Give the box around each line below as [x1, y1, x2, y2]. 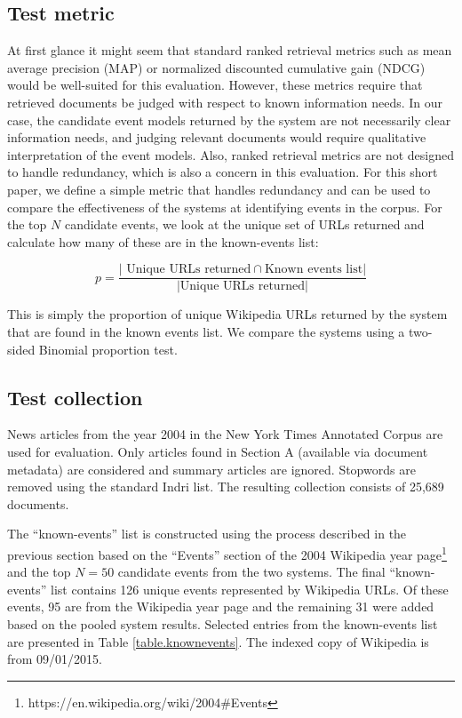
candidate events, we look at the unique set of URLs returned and [64, 215, 425, 234]
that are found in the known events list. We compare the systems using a [7, 322, 405, 340]
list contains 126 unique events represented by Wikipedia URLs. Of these [51, 579, 449, 598]
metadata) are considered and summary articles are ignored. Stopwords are [7, 459, 416, 478]
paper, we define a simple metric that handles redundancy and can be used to [7, 179, 431, 198]
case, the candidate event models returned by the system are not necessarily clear [7, 110, 451, 129]
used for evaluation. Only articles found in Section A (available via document [7, 442, 428, 460]
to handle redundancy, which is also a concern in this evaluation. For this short [7, 163, 438, 181]
